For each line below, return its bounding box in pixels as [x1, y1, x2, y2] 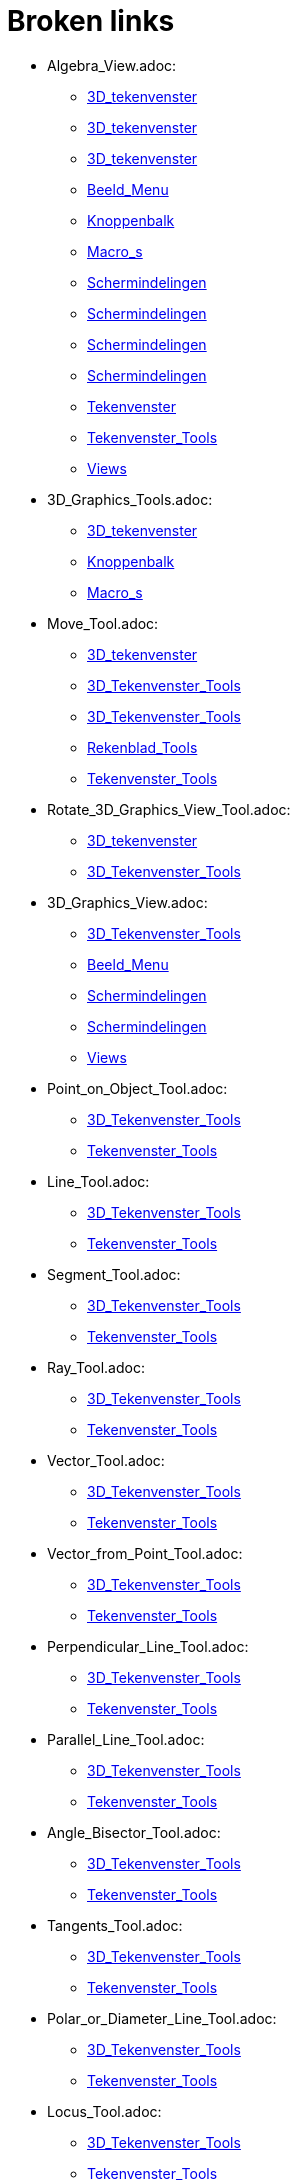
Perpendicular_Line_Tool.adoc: [47, 1637, 249, 1655]
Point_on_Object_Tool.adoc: [47, 1079, 228, 1097]
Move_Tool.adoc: [47, 614, 159, 632]
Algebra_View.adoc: [47, 56, 177, 74]
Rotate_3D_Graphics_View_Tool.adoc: [47, 800, 291, 818]
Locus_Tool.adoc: [47, 2102, 162, 2120]
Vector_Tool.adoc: [47, 1451, 165, 1469]
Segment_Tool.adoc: [47, 1265, 181, 1283]
